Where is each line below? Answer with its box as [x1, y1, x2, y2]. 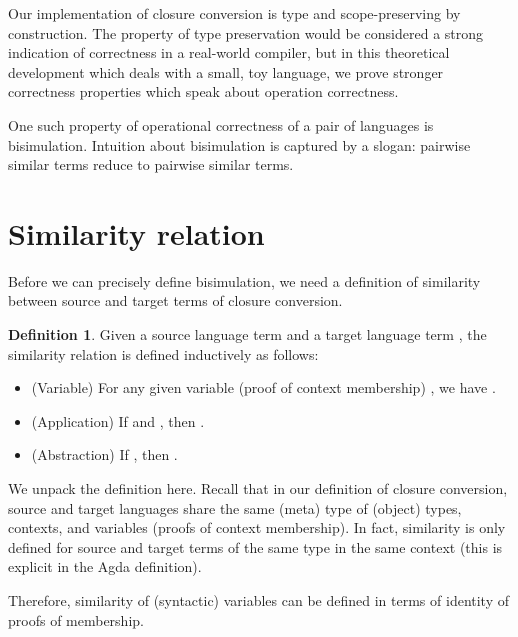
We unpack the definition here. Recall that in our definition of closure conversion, [8, 478, 508, 499]
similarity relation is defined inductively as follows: [8, 343, 319, 364]
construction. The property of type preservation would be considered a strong [8, 22, 484, 43]
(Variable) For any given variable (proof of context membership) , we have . [31, 377, 496, 398]
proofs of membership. [8, 609, 144, 630]
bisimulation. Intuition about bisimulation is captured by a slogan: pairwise [8, 134, 471, 155]
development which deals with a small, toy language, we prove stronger [8, 61, 444, 82]
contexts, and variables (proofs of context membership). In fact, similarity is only [8, 517, 506, 538]
